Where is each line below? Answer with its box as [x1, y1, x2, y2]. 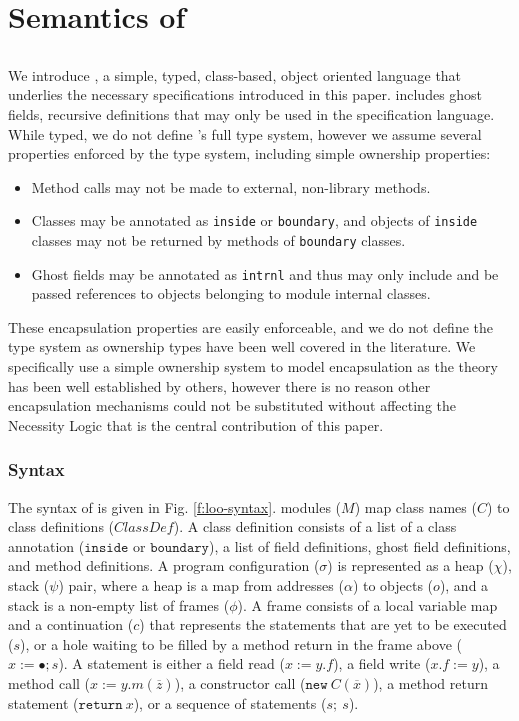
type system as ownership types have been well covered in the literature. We [8, 336, 476, 357]
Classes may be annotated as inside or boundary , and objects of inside [31, 210, 478, 231]
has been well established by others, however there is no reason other [8, 375, 431, 396]
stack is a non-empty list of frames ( [8, 594, 230, 615]
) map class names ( [354, 496, 477, 517]
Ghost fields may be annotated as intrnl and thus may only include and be [31, 263, 499, 284]
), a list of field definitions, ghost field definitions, [208, 535, 511, 556]
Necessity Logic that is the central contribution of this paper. [8, 414, 384, 435]
